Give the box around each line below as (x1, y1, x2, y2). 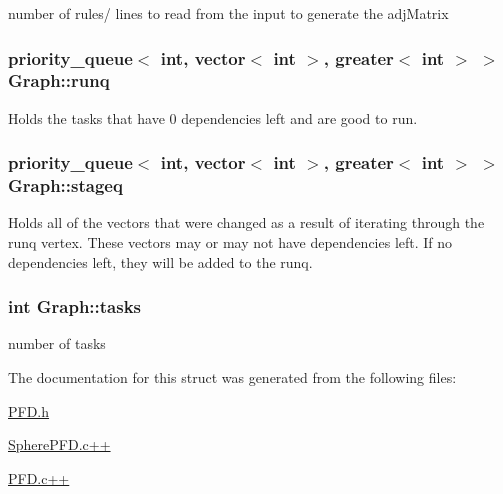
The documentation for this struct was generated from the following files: (8, 367, 457, 388)
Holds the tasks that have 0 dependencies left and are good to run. (8, 107, 418, 128)
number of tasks (8, 333, 106, 354)
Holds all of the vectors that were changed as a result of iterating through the (8, 212, 485, 233)
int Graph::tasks (8, 294, 142, 319)
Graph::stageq (8, 173, 123, 198)
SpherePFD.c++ (8, 434, 111, 455)
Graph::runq (8, 68, 110, 93)
